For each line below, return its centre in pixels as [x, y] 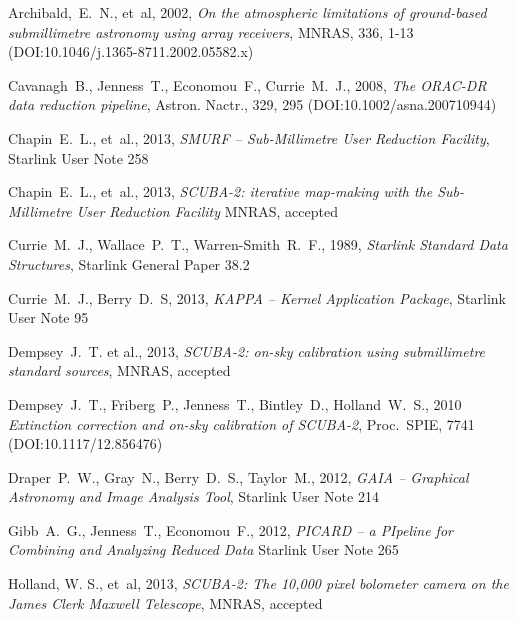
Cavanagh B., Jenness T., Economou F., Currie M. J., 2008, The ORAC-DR [247, 84]
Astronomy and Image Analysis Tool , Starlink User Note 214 [193, 496]
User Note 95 [48, 317]
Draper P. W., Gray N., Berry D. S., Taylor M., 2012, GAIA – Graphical [238, 476]
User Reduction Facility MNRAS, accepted [207, 210]
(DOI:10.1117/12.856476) [85, 443]
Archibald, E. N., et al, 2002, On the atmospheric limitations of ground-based [247, 12]
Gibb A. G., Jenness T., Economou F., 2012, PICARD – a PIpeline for [230, 529]
